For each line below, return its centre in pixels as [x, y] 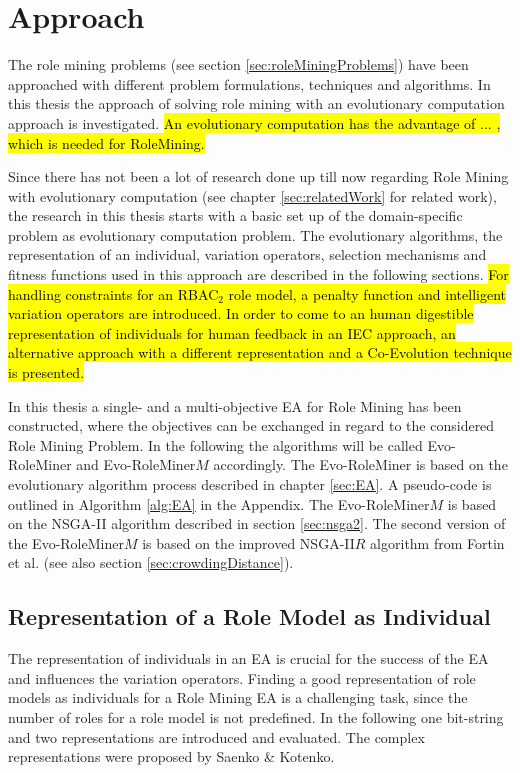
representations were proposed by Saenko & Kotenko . [171, 756]
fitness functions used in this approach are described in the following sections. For [258, 274]
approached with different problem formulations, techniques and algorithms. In [249, 83]
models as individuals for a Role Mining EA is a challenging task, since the [238, 697]
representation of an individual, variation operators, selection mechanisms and [247, 254]
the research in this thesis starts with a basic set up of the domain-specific [235, 215]
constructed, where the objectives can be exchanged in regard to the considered [251, 425]
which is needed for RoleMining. [106, 142]
